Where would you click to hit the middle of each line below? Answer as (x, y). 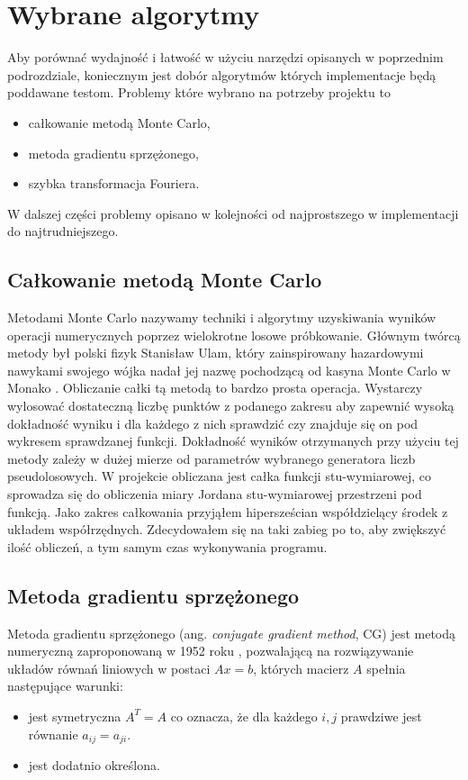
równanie (53, 734)
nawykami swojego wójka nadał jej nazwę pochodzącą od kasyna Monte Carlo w (229, 370)
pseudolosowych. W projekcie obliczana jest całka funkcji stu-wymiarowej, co (219, 476)
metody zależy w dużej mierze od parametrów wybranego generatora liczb (211, 458)
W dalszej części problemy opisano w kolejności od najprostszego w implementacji (233, 213)
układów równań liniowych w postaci (109, 668)
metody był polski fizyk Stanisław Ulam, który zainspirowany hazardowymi (216, 353)
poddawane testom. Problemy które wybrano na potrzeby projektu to (199, 92)
